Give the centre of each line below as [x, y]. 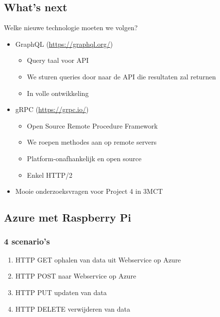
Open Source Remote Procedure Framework [92, 125]
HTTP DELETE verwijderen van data [73, 308]
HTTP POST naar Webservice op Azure [76, 276]
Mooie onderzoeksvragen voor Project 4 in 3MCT [89, 191]
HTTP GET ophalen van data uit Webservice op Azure [98, 259]
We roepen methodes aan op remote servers [92, 142]
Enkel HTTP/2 [50, 175]
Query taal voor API [58, 60]
